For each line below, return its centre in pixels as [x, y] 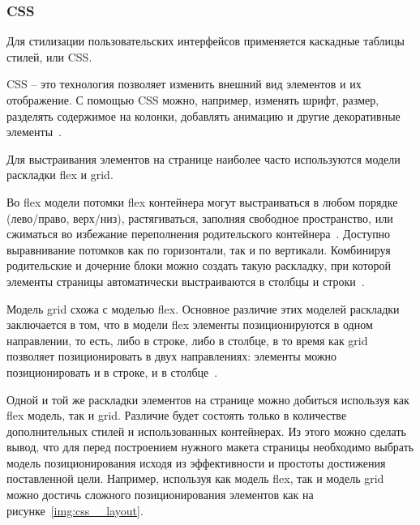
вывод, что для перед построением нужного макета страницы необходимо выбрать [210, 447]
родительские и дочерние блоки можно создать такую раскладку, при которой [199, 265]
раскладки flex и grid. [60, 175]
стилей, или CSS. [49, 56]
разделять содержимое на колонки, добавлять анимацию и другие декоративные [204, 115]
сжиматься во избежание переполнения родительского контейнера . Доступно [199, 234]
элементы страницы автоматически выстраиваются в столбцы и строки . [186, 281]
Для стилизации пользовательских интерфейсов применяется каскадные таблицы [206, 41]
